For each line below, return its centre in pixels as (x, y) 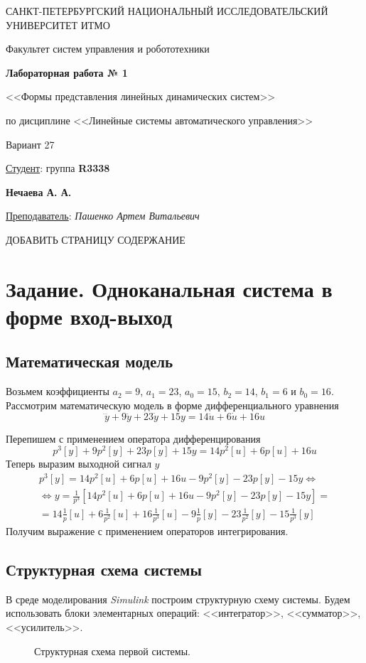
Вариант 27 (30, 144)
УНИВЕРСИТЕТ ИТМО (58, 25)
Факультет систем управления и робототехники (108, 49)
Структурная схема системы (104, 569)
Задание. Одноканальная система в (169, 288)
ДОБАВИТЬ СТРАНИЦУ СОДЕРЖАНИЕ (96, 239)
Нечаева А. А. (39, 192)
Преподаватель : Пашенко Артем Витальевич (103, 216)
